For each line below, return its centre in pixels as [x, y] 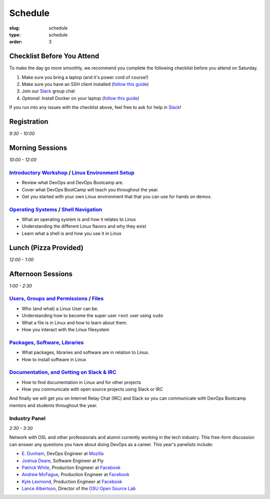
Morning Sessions [38, 148]
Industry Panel [27, 418]
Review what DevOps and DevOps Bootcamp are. [73, 183]
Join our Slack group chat [48, 91]
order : [16, 42]
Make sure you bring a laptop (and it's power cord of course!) [85, 77]
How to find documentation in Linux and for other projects [81, 382]
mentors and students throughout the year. [53, 405]
